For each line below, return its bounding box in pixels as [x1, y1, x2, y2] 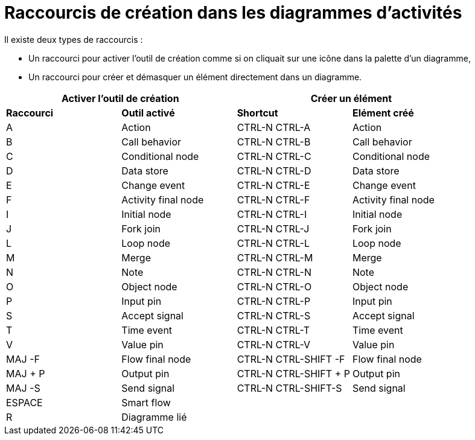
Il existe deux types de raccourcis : [4, 34, 143, 45]
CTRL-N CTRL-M [237, 251, 313, 264]
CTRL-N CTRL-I [237, 208, 307, 220]
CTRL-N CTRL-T [237, 324, 310, 336]
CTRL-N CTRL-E [237, 179, 310, 191]
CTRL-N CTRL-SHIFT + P [237, 367, 350, 380]
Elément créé [352, 106, 414, 119]
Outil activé [121, 106, 175, 119]
